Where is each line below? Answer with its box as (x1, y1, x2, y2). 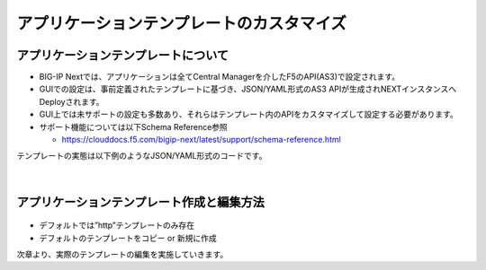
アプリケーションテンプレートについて (16, 48, 229, 63)
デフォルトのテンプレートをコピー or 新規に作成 (39, 232, 218, 243)
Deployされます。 (39, 96, 104, 107)
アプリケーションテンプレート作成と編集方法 (16, 194, 265, 210)
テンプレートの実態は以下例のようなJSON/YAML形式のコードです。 (16, 151, 267, 161)
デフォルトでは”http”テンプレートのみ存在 (39, 220, 195, 231)
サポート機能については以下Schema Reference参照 (39, 121, 229, 132)
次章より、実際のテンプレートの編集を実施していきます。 (16, 248, 229, 259)
